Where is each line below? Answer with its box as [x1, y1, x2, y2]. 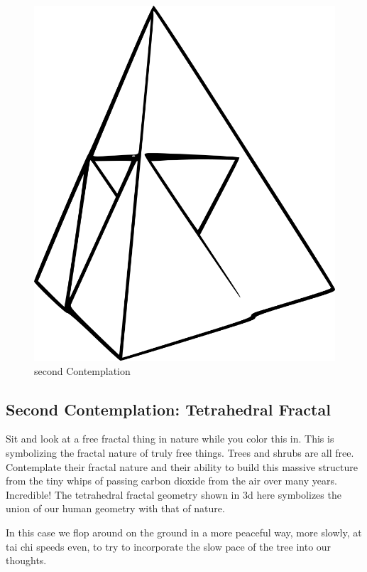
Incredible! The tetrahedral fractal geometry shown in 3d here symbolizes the [6, 487, 341, 502]
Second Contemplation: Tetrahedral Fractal [6, 398, 331, 420]
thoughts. [6, 553, 47, 568]
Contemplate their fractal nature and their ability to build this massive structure [6, 459, 358, 474]
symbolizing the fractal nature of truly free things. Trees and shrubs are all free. [6, 445, 354, 460]
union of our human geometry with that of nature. [6, 501, 225, 516]
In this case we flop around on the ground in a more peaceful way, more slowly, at [6, 524, 362, 539]
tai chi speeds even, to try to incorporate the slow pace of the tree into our [6, 539, 332, 554]
